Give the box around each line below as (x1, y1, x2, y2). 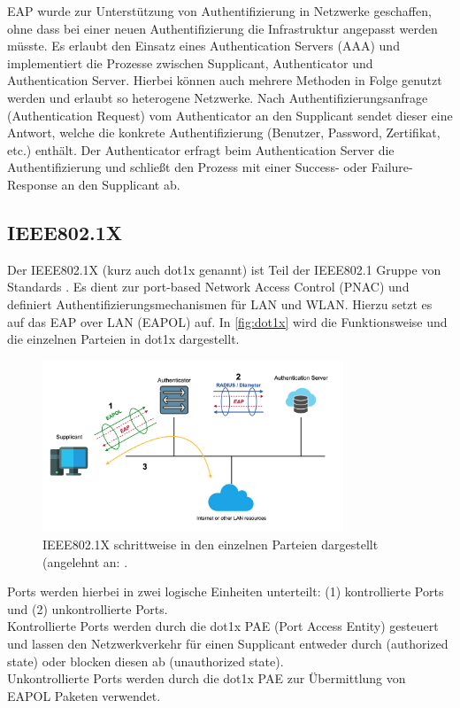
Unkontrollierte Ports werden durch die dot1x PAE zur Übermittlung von (7, 669, 406, 688)
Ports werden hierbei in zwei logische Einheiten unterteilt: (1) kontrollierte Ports (7, 582, 444, 601)
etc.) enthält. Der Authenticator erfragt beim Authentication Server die (7, 140, 395, 159)
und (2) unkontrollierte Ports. (7, 599, 168, 618)
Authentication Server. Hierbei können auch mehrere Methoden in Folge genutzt (7, 71, 442, 89)
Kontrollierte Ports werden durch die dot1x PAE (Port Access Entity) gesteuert (7, 617, 439, 635)
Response (7, 175, 57, 193)
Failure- (371, 158, 413, 176)
